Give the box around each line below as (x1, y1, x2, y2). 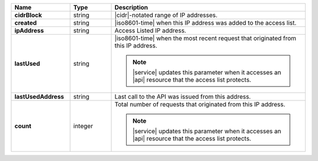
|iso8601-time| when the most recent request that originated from (114, 34, 297, 42)
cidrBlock (14, 11, 42, 19)
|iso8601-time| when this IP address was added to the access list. (114, 19, 297, 26)
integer (73, 122, 94, 130)
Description (114, 4, 148, 11)
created (14, 19, 37, 26)
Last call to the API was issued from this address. (114, 93, 251, 100)
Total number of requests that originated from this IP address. (114, 100, 286, 108)
